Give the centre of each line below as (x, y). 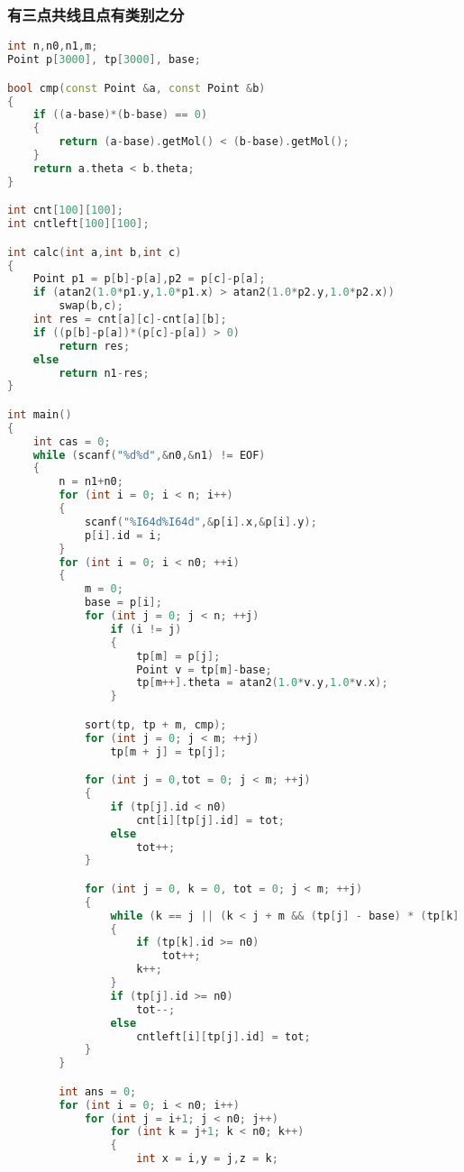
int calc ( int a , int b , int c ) (95, 252)
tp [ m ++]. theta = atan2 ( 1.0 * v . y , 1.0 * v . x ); (262, 683)
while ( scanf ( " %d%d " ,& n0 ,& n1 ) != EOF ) (149, 455)
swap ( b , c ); (91, 306)
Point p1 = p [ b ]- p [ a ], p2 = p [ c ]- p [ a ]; (149, 279)
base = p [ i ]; (123, 603)
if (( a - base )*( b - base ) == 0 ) (120, 115)
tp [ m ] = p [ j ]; (178, 656)
